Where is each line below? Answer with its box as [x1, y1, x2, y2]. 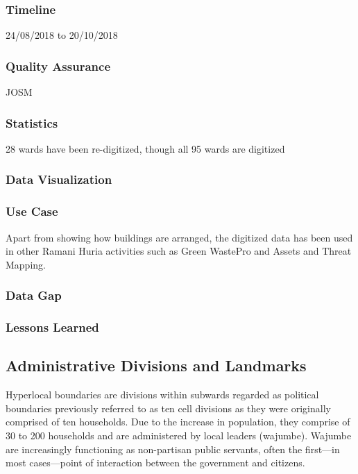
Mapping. [6, 257, 46, 271]
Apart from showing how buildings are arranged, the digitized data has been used [6, 230, 353, 244]
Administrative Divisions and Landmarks [6, 355, 307, 376]
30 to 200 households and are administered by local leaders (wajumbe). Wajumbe [6, 428, 352, 442]
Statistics [6, 114, 58, 131]
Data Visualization [6, 171, 112, 188]
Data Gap [6, 287, 62, 304]
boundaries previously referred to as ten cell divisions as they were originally [6, 400, 331, 415]
